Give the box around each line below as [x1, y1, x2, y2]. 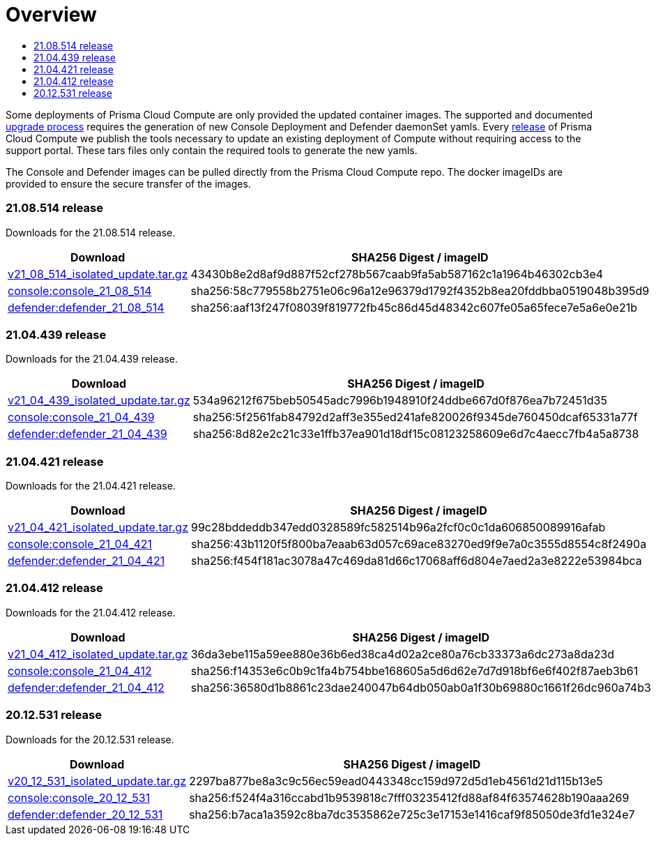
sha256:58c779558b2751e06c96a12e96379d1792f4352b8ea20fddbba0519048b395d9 [190, 283, 650, 298]
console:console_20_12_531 [8, 790, 151, 805]
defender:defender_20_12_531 [8, 807, 163, 821]
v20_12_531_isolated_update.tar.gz [8, 773, 187, 788]
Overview [6, 3, 97, 26]
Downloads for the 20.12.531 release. [6, 733, 174, 745]
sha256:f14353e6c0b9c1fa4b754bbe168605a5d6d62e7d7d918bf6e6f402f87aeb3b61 [190, 663, 639, 678]
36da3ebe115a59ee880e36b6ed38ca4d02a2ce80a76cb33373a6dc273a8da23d [190, 646, 615, 661]
